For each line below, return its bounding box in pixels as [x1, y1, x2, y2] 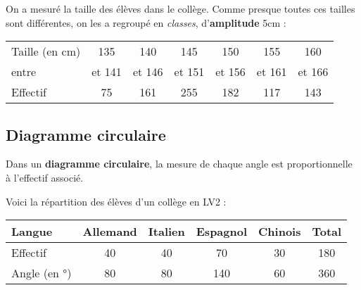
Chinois [258, 223, 301, 240]
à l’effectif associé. [6, 170, 84, 184]
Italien [148, 223, 185, 240]
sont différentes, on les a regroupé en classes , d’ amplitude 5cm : [6, 15, 286, 30]
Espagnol [196, 223, 248, 240]
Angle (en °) [11, 265, 72, 282]
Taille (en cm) [11, 43, 81, 60]
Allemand [82, 223, 137, 240]
